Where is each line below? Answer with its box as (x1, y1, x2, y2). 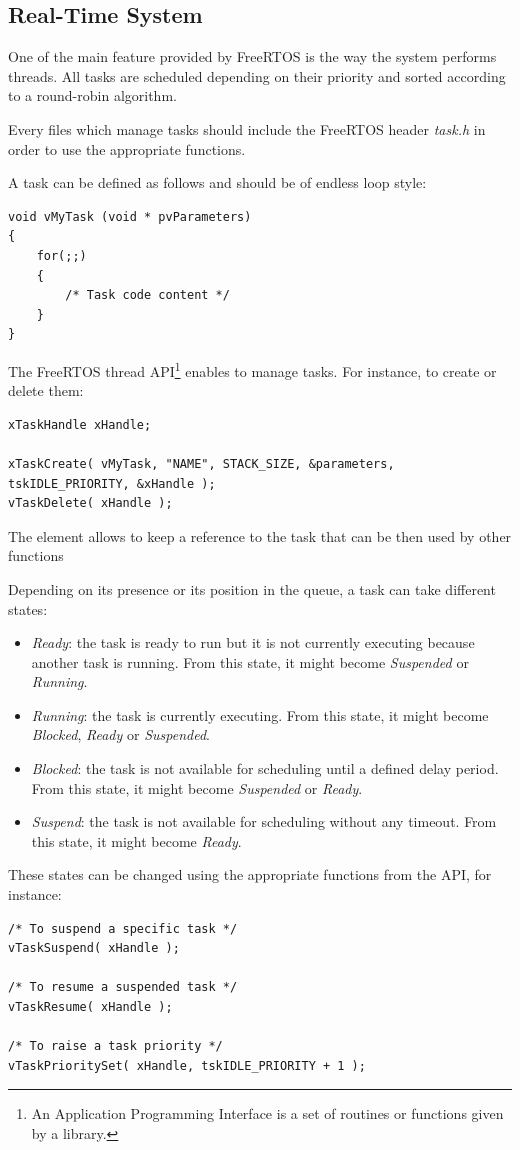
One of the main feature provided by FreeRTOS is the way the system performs (8, 46, 497, 67)
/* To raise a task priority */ (8, 1039, 223, 1054)
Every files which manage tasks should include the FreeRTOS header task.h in (8, 118, 486, 139)
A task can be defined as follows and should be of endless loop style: (8, 172, 427, 193)
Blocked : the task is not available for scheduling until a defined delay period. (31, 758, 499, 779)
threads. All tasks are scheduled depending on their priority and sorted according (8, 65, 506, 86)
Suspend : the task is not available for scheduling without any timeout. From (31, 811, 497, 832)
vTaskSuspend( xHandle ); (8, 941, 180, 956)
